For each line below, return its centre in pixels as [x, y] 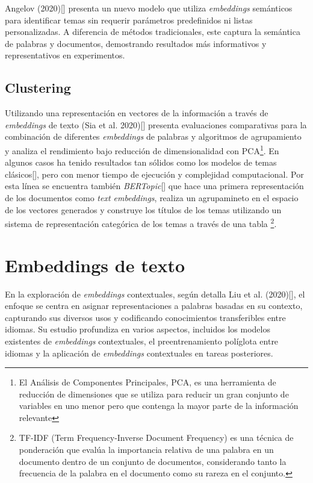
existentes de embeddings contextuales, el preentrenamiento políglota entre [142, 341]
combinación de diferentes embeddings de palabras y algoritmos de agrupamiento [153, 136]
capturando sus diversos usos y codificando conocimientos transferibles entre [145, 317]
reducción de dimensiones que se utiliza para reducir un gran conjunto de [154, 394]
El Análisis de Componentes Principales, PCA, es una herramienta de [147, 382]
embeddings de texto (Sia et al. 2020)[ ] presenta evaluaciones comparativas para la [156, 124]
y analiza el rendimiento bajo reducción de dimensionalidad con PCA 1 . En [142, 149]
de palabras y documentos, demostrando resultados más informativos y [136, 43]
